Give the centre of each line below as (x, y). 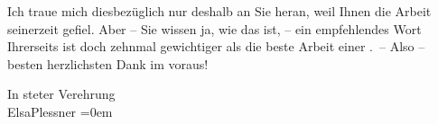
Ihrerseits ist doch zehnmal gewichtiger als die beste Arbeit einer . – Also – (216, 46)
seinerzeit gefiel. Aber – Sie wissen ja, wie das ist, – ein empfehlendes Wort (214, 28)
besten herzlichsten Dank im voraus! (108, 63)
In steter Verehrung (61, 94)
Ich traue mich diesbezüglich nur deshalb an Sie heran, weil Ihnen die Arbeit (219, 11)
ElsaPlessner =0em (60, 111)
